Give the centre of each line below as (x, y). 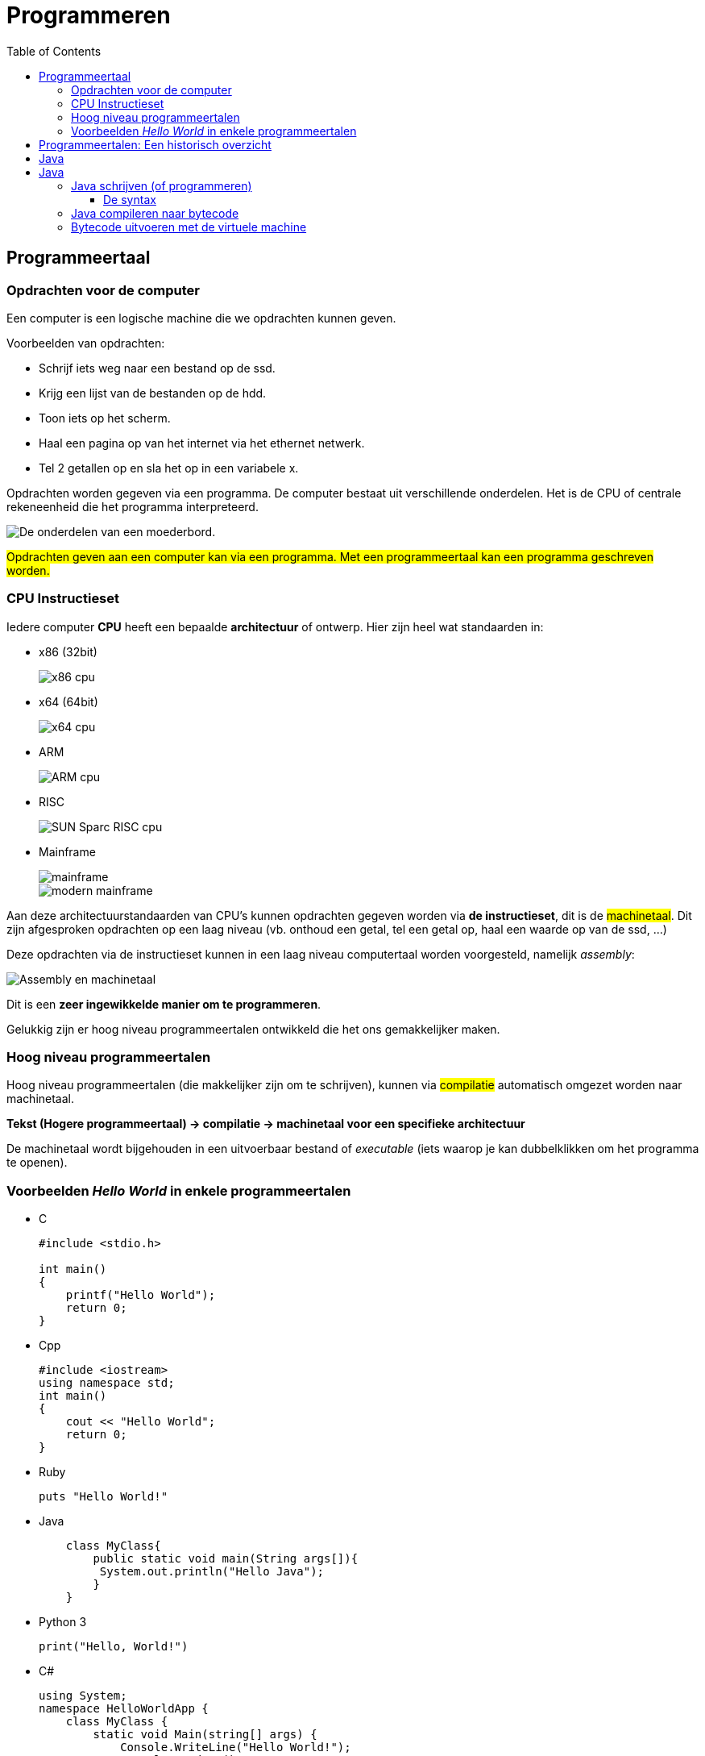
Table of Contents (54, 51)
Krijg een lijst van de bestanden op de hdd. (153, 393)
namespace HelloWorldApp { (124, 1709)
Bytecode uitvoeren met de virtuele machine (189, 227)
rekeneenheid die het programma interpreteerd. (133, 506)
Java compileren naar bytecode (155, 213)
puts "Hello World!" (104, 1497)
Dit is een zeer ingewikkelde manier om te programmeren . (164, 1004)
